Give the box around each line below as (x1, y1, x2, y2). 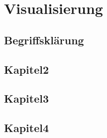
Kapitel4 (4, 120, 49, 136)
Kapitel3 (4, 91, 49, 106)
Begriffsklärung (4, 32, 84, 47)
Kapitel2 (4, 61, 49, 77)
